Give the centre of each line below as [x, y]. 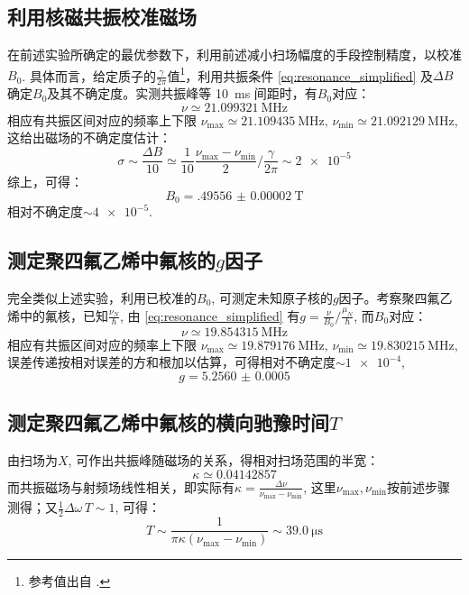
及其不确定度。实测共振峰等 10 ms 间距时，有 [182, 93]
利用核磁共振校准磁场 [102, 17]
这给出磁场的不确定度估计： [89, 137]
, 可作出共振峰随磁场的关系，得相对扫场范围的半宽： [224, 460]
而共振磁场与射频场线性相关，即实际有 [121, 486]
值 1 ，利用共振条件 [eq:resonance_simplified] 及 [300, 74]
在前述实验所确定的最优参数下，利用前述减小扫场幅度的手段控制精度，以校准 [234, 55]
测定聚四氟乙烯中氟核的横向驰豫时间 [168, 422]
